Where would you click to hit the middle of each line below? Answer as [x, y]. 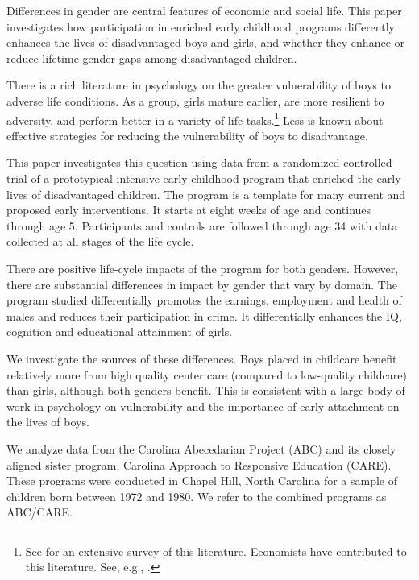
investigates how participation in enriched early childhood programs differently [201, 26]
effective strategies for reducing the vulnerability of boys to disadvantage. [187, 135]
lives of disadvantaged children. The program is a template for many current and [206, 194]
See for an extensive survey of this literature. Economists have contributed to [216, 551]
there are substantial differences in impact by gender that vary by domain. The [202, 284]
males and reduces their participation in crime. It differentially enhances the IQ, [204, 315]
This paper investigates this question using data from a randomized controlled [199, 162]
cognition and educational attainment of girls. [120, 331]
